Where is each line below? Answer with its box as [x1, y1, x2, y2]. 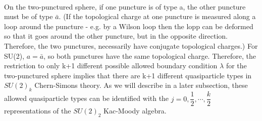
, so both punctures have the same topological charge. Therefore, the [43, 50, 256, 61]
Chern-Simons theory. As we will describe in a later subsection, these [34, 80, 248, 90]
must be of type [4, 11, 53, 22]
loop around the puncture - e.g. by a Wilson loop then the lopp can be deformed [4, 21, 253, 31]
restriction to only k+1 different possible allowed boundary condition [4, 60, 218, 71]
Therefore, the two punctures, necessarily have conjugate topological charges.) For [4, 40, 258, 51]
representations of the [4, 105, 71, 116]
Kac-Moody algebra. [103, 105, 167, 116]
